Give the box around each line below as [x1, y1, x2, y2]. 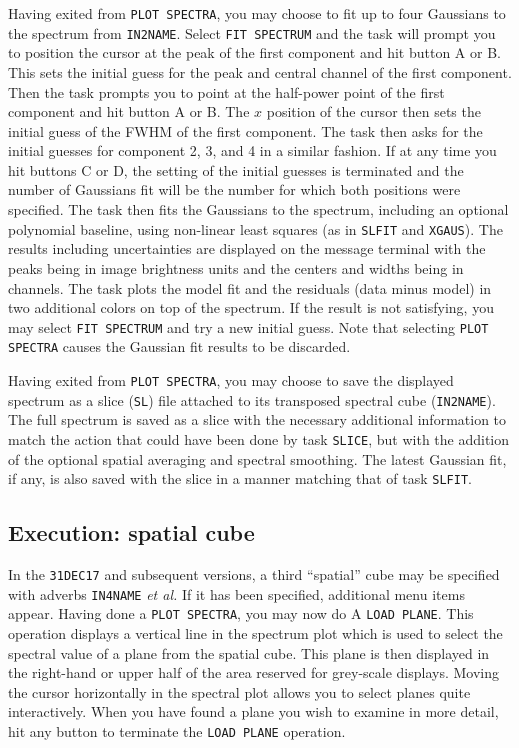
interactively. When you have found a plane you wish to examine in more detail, [8, 701, 499, 722]
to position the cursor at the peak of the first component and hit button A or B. [8, 42, 501, 63]
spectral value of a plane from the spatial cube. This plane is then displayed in [8, 642, 490, 663]
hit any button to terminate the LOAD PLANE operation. [8, 720, 346, 741]
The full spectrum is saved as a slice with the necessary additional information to [8, 409, 507, 430]
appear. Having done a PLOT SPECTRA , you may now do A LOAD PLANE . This [8, 603, 474, 624]
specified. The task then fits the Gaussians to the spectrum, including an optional [8, 199, 509, 220]
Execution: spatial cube [8, 517, 255, 548]
